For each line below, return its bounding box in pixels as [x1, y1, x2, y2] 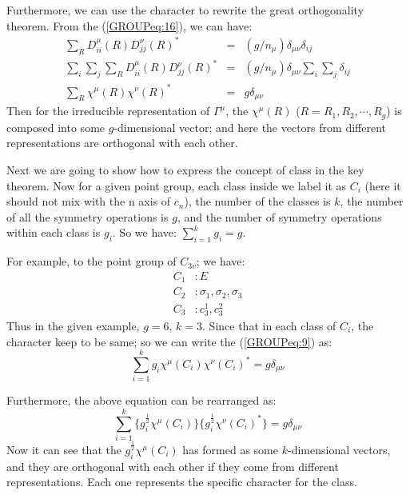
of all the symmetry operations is [6, 208, 169, 225]
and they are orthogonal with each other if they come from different [6, 457, 339, 474]
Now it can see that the [6, 441, 121, 457]
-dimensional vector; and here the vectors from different [113, 118, 386, 135]
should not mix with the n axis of [6, 193, 171, 210]
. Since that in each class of [202, 317, 336, 334]
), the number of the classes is [184, 193, 331, 210]
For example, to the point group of [6, 253, 177, 269]
